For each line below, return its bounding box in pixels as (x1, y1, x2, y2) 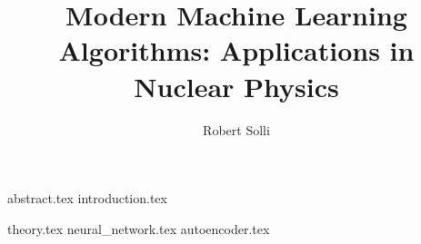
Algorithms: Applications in (58, 32, 415, 69)
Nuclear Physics (134, 67, 339, 104)
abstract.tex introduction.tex (7, 189, 167, 208)
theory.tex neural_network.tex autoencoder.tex (7, 219, 270, 238)
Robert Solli (203, 120, 270, 139)
